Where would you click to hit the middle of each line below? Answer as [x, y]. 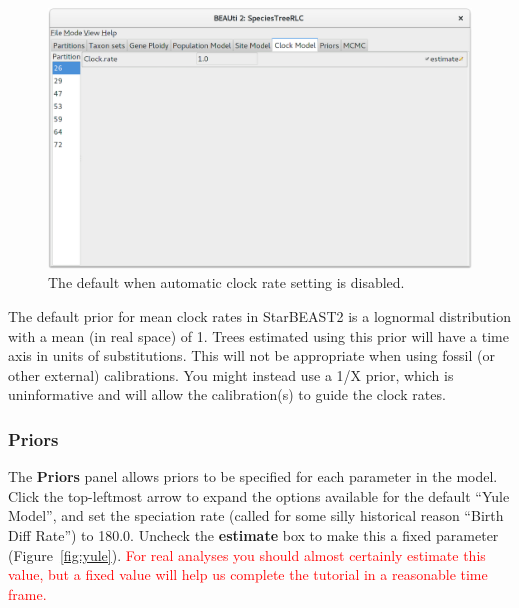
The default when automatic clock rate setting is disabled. [226, 282]
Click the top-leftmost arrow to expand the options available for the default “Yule [259, 495]
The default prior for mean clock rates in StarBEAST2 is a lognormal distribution [259, 316]
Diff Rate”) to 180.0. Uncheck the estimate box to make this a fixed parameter [253, 535]
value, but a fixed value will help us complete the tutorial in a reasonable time [248, 574]
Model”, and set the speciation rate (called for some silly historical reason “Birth [256, 515]
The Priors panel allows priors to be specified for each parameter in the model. [253, 476]
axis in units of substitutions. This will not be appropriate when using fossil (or [251, 355]
